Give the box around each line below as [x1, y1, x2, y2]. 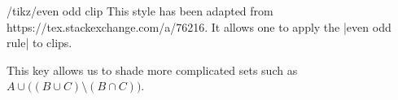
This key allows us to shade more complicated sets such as [7, 61, 298, 78]
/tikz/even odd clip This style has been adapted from [7, 2, 273, 19]
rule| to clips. [7, 34, 72, 51]
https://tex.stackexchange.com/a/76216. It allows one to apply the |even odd [7, 18, 391, 35]
